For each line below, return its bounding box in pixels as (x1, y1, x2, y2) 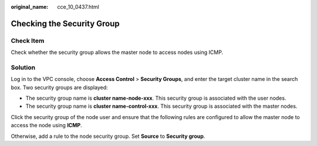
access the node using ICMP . (11, 122, 82, 129)
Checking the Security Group (11, 18, 120, 29)
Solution (11, 63, 36, 72)
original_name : (11, 4, 49, 10)
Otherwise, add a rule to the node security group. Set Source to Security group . (11, 133, 205, 140)
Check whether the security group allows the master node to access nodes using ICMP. (11, 49, 223, 56)
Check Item (11, 36, 45, 45)
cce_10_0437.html (57, 4, 99, 10)
